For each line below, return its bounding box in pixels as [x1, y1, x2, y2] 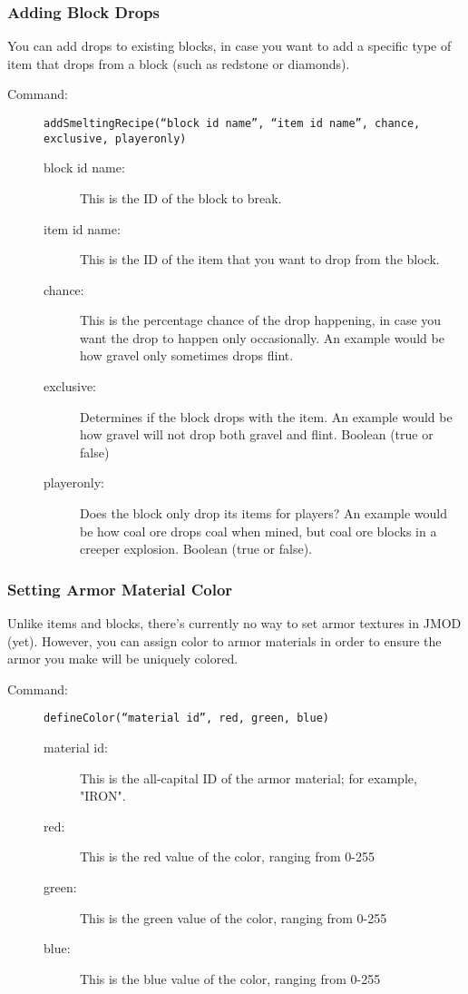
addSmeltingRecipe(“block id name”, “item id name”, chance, [44, 117, 421, 130]
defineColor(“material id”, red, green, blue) [44, 712, 329, 725]
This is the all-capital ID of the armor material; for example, [80, 768, 417, 787]
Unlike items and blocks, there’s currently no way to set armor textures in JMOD [7, 614, 462, 633]
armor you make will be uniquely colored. [7, 649, 239, 668]
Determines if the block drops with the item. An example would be [80, 407, 453, 426]
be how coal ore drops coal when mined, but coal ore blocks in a [80, 521, 437, 540]
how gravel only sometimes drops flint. [80, 346, 294, 365]
